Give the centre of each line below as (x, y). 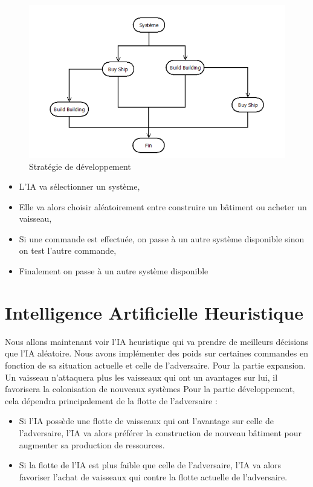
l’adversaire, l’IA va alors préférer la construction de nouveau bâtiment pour (160, 432)
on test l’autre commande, (68, 250)
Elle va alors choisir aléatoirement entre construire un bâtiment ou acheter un (163, 206)
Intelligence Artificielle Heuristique (154, 312)
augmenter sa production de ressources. (92, 444)
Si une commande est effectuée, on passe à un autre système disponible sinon (162, 238)
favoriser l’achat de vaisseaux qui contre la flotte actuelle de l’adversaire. (153, 476)
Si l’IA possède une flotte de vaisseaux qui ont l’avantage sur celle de (146, 421)
